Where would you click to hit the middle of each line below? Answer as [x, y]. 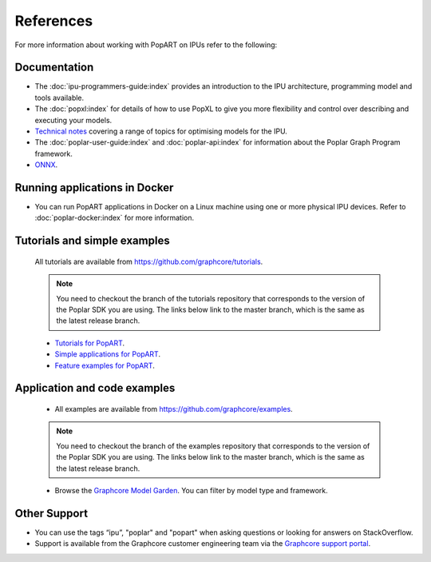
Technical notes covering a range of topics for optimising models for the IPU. [161, 131]
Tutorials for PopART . [90, 343]
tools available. [59, 98]
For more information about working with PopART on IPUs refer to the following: [146, 45]
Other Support [51, 513]
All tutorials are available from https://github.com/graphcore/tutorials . [149, 261]
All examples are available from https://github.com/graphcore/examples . [174, 409]
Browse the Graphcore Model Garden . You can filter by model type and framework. [192, 490]
